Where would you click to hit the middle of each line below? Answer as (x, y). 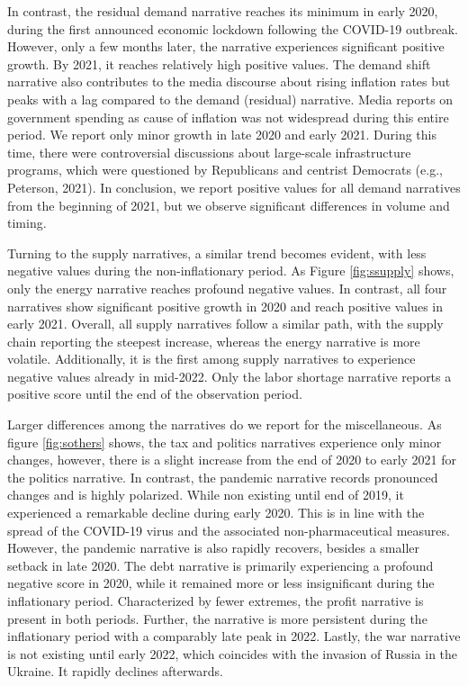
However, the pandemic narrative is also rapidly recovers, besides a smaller (214, 548)
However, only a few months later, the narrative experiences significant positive (226, 46)
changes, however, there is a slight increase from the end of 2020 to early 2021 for (232, 460)
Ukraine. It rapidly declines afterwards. (115, 671)
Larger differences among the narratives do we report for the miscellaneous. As (225, 424)
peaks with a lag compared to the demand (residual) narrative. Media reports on (230, 99)
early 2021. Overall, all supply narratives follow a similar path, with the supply (225, 324)
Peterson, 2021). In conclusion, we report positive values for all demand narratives (234, 187)
